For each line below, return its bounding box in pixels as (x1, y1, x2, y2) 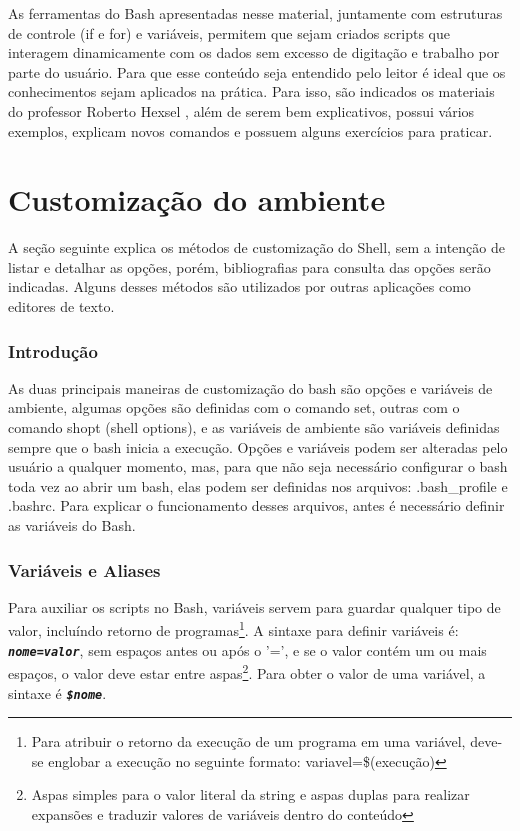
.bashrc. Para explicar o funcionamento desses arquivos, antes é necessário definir (8, 495, 505, 516)
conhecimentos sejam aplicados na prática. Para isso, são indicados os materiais (8, 81, 495, 102)
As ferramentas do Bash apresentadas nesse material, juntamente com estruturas (8, 3, 503, 23)
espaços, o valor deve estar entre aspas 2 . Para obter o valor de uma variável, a (8, 660, 486, 683)
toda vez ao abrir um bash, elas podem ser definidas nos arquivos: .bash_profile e (8, 475, 508, 496)
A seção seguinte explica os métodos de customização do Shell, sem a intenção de (8, 237, 505, 258)
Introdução (8, 338, 98, 363)
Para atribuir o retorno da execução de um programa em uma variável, (31, 731, 466, 752)
